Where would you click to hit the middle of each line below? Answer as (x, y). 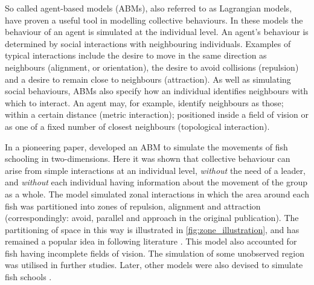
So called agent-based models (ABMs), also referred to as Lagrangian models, (149, 8)
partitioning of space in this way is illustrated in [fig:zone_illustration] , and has (152, 229)
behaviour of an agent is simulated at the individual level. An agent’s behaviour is (157, 32)
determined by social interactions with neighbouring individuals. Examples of (148, 43)
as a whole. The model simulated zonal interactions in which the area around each (157, 194)
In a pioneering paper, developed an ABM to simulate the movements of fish (146, 146)
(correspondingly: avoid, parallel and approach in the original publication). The (152, 218)
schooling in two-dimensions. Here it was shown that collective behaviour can (148, 159)
